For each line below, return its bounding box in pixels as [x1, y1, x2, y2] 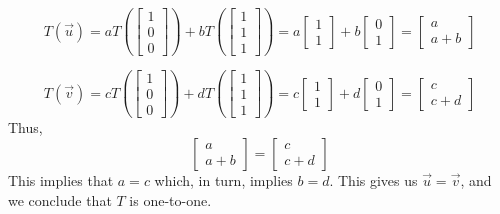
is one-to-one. [129, 189, 212, 210]
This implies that [8, 169, 114, 190]
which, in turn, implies [154, 169, 293, 190]
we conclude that [8, 189, 112, 210]
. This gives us [329, 169, 418, 190]
